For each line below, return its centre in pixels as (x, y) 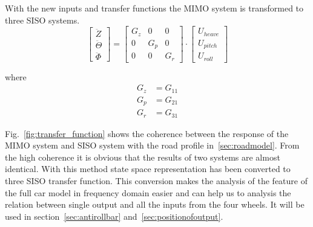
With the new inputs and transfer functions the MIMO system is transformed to (154, 8)
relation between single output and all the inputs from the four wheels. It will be (155, 204)
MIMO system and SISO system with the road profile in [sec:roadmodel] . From (152, 145)
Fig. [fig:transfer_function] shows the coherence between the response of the (147, 133)
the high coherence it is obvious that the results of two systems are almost (143, 157)
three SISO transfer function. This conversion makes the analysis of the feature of (156, 181)
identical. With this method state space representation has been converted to (148, 169)
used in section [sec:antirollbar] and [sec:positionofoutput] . (114, 216)
